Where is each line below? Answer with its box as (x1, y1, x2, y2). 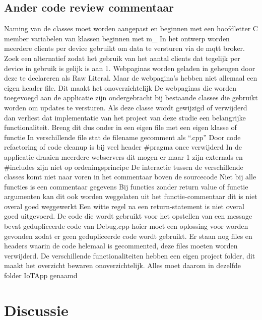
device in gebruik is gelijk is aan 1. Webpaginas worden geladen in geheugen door (4, 62, 255, 73)
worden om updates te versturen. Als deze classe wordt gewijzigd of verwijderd (4, 102, 247, 112)
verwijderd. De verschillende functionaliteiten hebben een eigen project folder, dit (4, 250, 255, 261)
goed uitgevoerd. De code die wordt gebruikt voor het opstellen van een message (4, 211, 252, 221)
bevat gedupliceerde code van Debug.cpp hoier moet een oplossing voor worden (4, 221, 248, 231)
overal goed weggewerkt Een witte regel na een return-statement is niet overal (4, 201, 244, 211)
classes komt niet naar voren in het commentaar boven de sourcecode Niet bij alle (4, 171, 256, 182)
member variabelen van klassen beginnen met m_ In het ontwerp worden (4, 33, 230, 43)
